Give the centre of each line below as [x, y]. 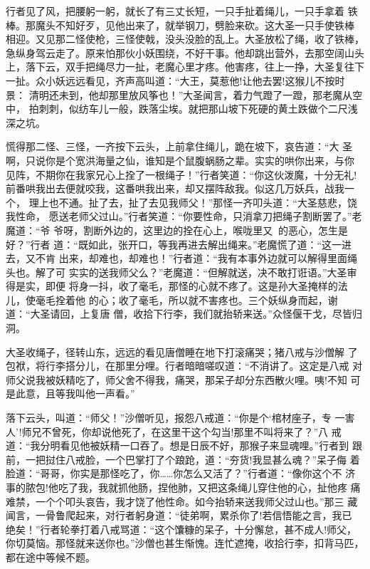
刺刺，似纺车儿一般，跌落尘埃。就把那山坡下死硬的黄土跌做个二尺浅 [198, 109]
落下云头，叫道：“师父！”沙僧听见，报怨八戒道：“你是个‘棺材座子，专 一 [175, 418]
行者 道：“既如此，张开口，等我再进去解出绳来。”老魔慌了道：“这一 [186, 244]
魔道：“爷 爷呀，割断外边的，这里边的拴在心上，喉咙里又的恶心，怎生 [172, 230]
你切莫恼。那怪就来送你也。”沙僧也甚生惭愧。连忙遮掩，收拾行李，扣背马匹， [185, 543]
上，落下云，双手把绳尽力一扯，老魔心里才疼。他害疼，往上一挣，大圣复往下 [185, 67]
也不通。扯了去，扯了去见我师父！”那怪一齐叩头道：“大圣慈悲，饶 [203, 202]
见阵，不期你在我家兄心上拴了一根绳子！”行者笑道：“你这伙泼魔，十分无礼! [181, 174]
